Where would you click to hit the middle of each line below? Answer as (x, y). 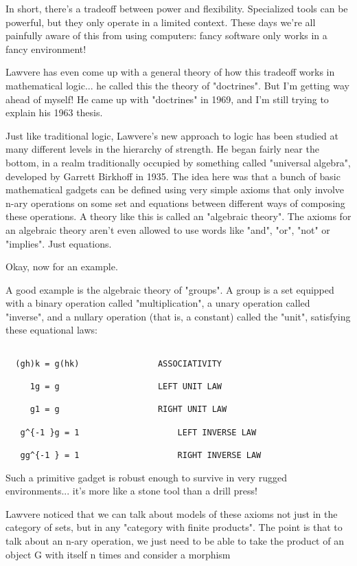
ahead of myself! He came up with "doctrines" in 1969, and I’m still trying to (167, 99)
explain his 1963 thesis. (54, 112)
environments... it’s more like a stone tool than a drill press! (131, 491)
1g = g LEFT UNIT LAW (126, 387)
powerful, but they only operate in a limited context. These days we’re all (161, 22)
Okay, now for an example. (62, 266)
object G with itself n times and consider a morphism (118, 554)
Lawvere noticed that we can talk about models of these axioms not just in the (172, 513)
